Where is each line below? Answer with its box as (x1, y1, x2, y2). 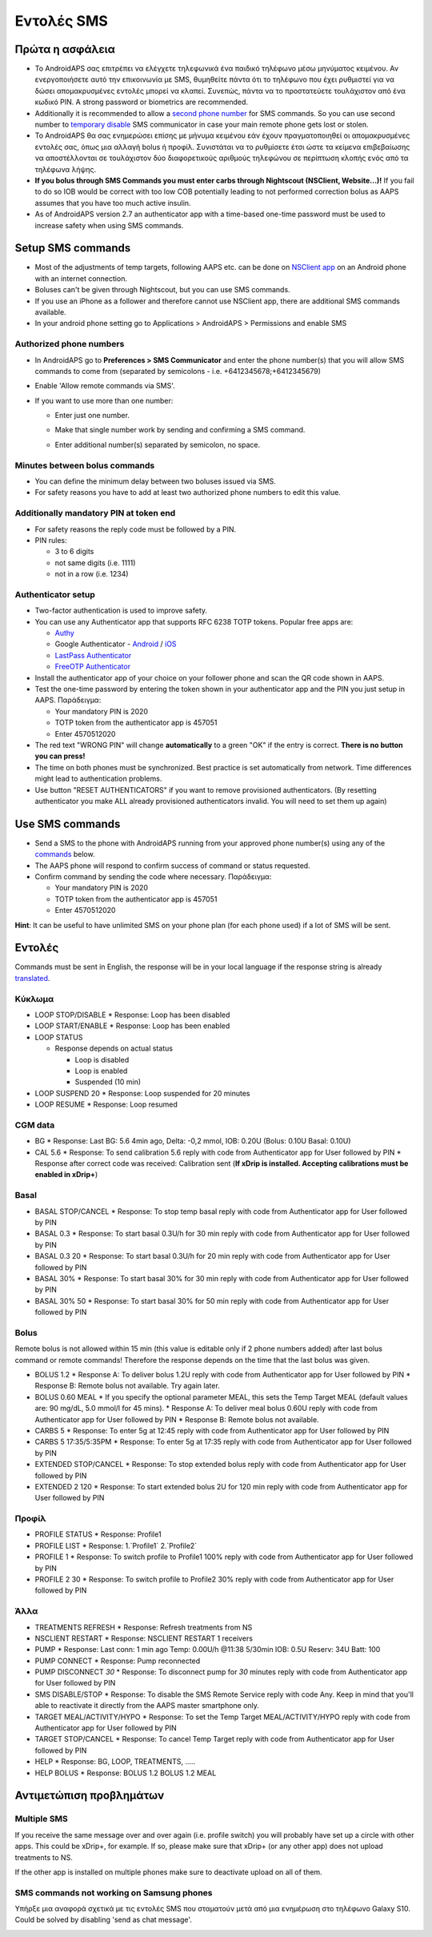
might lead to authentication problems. (34, 774, 162, 784)
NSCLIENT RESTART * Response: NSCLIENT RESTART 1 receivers (34, 1634, 254, 1643)
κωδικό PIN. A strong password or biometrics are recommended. (34, 97, 248, 107)
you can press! (34, 751, 86, 761)
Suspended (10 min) (74, 1077, 142, 1087)
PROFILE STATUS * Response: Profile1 (34, 1529, 162, 1539)
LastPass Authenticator (54, 650, 132, 660)
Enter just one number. (54, 411, 130, 420)
